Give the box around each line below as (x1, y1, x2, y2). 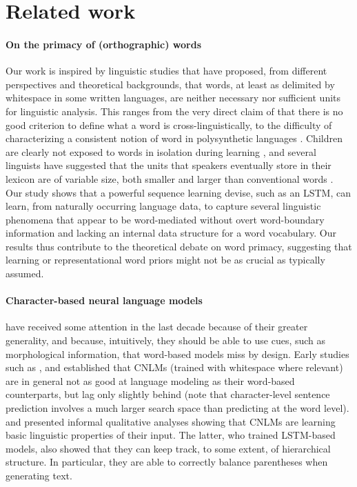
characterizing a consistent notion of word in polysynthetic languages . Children (6, 131, 343, 146)
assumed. (6, 266, 44, 281)
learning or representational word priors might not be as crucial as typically (6, 252, 325, 267)
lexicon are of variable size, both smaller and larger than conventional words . (6, 171, 334, 186)
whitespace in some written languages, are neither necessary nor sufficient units (6, 90, 341, 105)
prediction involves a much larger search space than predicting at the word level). (6, 401, 349, 415)
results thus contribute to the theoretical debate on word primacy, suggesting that (6, 239, 352, 253)
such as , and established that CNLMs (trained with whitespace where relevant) (6, 360, 343, 375)
